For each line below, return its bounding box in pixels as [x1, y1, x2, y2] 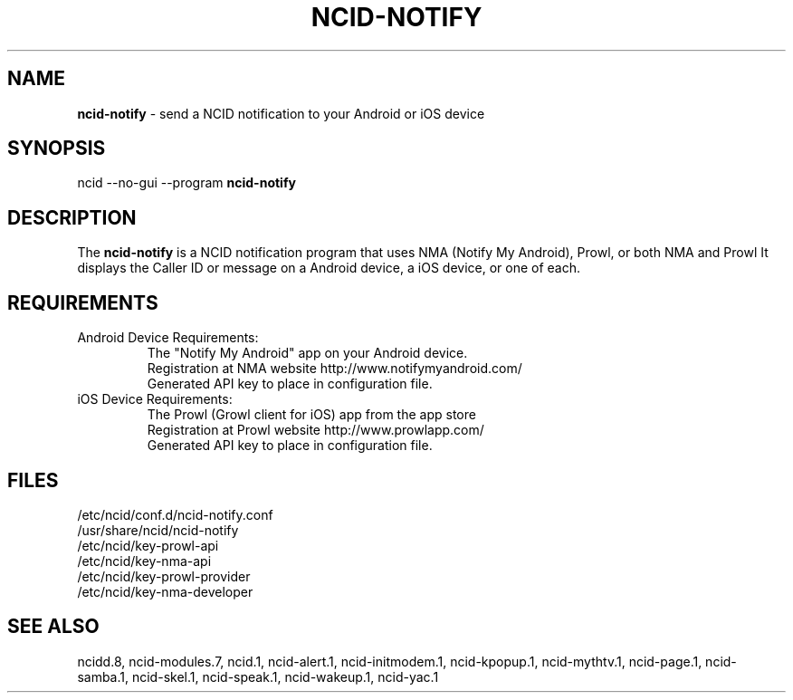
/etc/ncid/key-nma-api [77, 552, 212, 569]
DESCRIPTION [7, 206, 137, 229]
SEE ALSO [7, 615, 100, 638]
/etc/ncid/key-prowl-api [77, 537, 219, 553]
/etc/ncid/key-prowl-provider [77, 568, 251, 584]
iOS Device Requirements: [77, 391, 233, 408]
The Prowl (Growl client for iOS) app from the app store [147, 407, 476, 423]
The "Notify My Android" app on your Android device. [147, 345, 468, 361]
